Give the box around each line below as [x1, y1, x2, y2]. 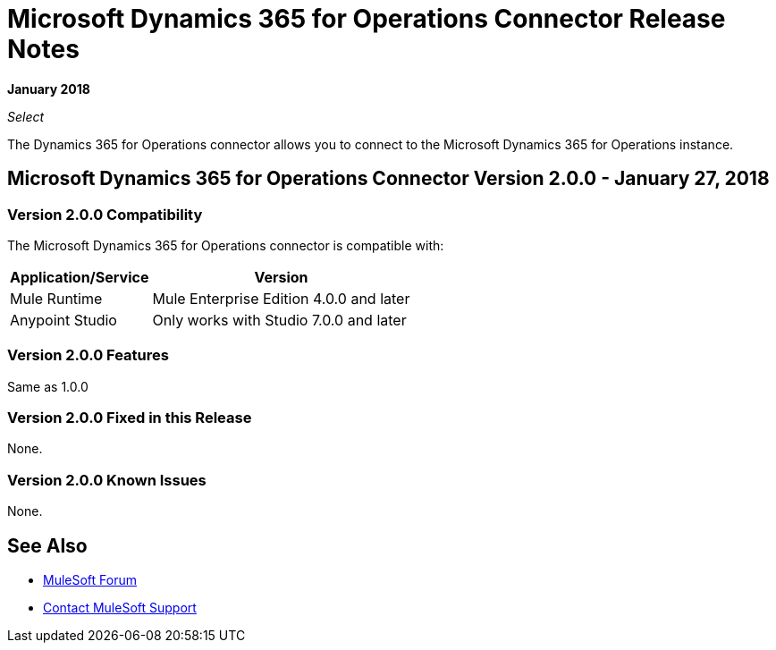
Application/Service [10, 267, 149, 286]
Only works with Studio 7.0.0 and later [152, 310, 407, 329]
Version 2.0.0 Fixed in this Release [7, 409, 252, 427]
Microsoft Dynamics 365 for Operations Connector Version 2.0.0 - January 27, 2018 [7, 167, 770, 190]
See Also [7, 534, 88, 557]
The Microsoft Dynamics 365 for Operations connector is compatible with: [7, 237, 444, 253]
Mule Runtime [10, 289, 103, 308]
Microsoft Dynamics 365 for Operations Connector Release [7, 4, 726, 34]
